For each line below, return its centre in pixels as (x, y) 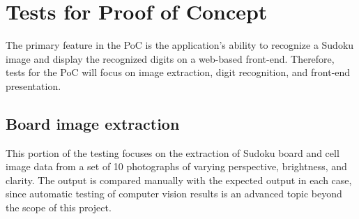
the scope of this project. (59, 207)
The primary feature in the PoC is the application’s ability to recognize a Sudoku (180, 45)
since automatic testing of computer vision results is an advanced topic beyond (174, 194)
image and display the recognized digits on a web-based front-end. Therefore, (170, 58)
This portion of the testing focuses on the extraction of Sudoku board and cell (173, 152)
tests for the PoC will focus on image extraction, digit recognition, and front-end (178, 72)
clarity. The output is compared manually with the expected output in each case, (179, 180)
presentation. (33, 85)
